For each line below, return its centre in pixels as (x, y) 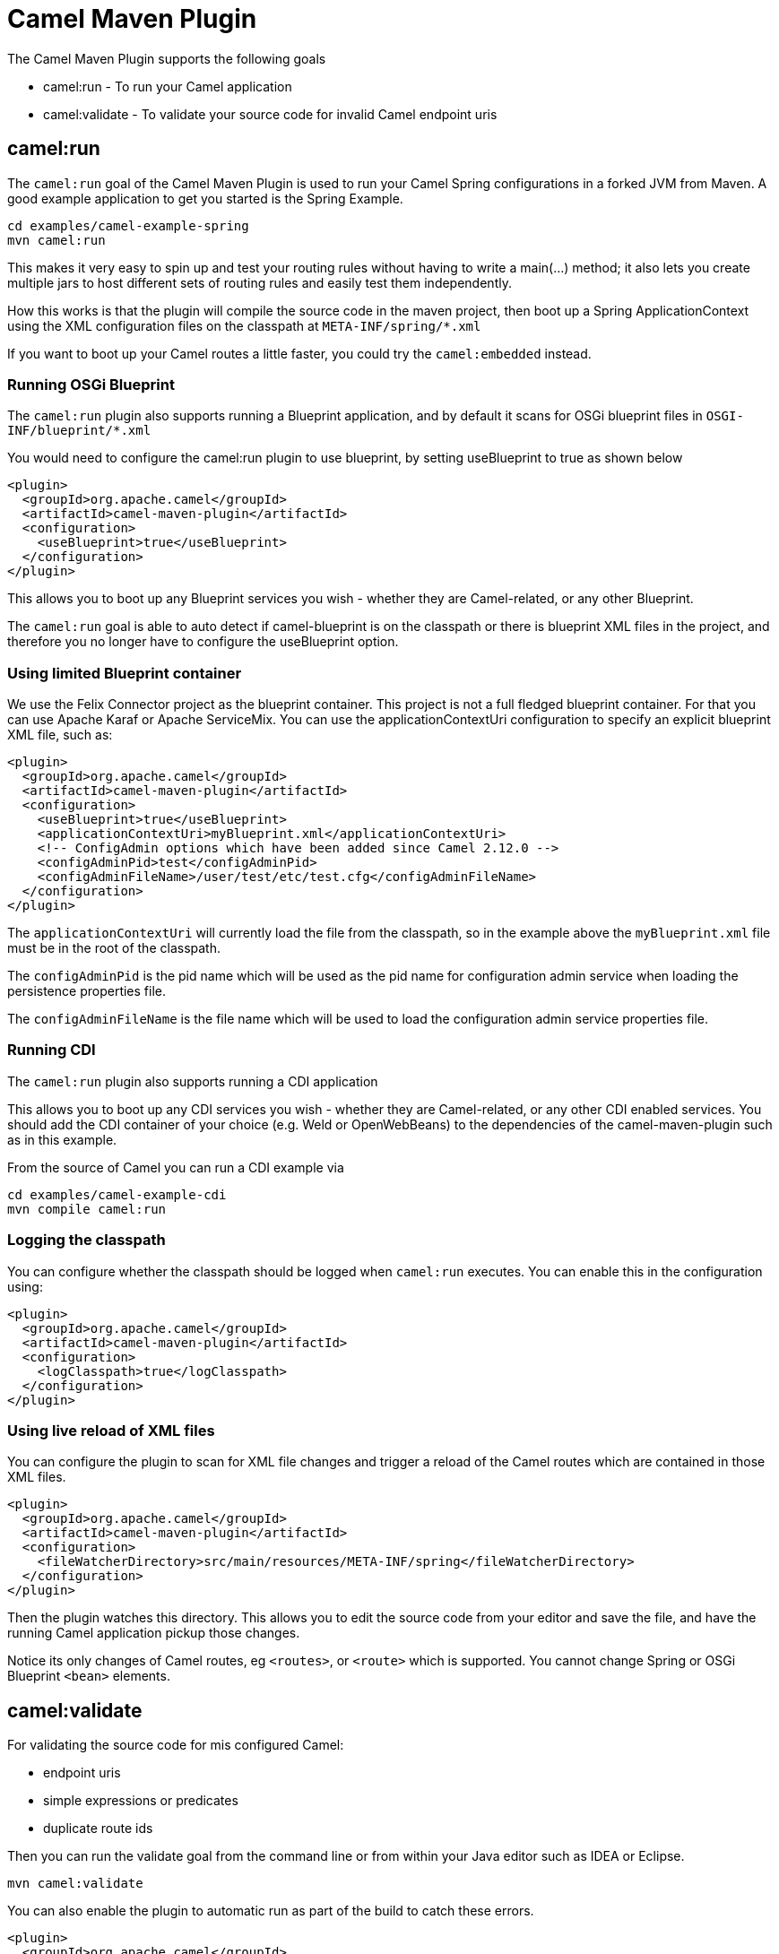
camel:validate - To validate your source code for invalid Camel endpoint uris (270, 114)
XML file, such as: (60, 735)
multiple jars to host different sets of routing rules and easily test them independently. (260, 282)
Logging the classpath (87, 1240)
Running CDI (52, 1050)
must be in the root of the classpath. (114, 948)
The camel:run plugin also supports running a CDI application (193, 1081)
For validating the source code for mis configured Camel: (176, 1745)
